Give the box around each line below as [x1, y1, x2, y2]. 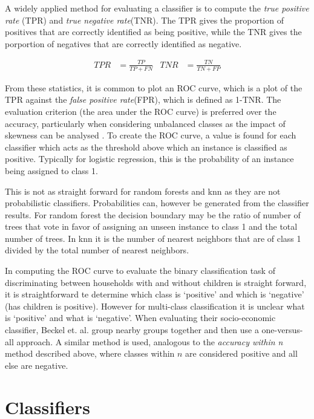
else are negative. [5, 359, 68, 371]
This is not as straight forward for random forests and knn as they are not [5, 184, 281, 197]
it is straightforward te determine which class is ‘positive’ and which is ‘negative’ [5, 288, 304, 300]
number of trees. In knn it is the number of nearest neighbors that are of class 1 [5, 232, 301, 244]
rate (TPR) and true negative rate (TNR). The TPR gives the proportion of [5, 13, 284, 26]
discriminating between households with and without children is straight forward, [5, 276, 307, 288]
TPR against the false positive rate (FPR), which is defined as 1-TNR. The [5, 93, 281, 106]
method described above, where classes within [5, 347, 175, 360]
